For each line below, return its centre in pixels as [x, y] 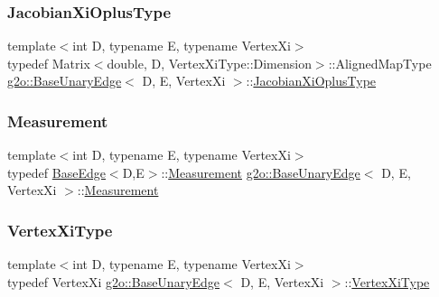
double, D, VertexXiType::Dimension [209, 63]
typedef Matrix [49, 63]
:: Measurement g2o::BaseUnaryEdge [261, 172]
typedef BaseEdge [56, 172]
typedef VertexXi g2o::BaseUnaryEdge [114, 281]
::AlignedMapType [380, 63]
